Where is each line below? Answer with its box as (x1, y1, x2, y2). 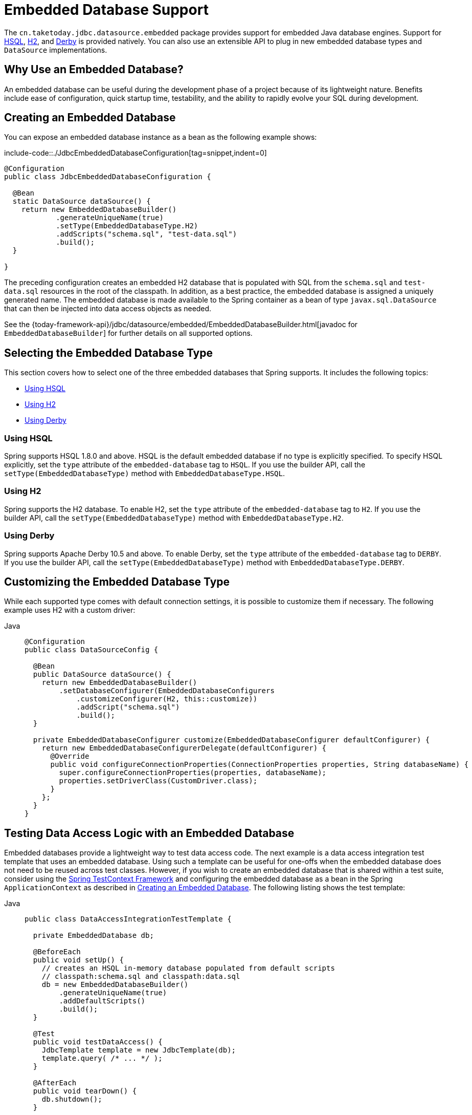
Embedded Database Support (4, 1, 209, 18)
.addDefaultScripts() (59, 997, 146, 1005)
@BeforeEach (33, 948, 81, 956)
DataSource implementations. (4, 45, 107, 54)
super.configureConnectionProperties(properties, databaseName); (59, 768, 327, 777)
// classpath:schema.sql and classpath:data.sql (41, 972, 240, 981)
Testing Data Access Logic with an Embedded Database (4, 826, 295, 840)
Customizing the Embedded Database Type (4, 575, 230, 588)
